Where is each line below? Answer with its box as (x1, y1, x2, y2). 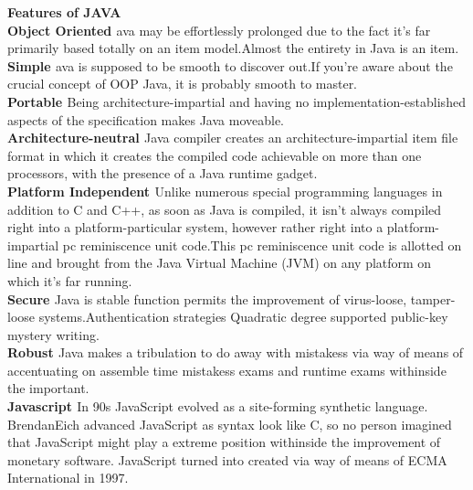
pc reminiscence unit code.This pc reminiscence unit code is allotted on (62, 235, 462, 254)
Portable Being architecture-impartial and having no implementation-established (7, 91, 466, 111)
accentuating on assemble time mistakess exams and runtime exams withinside (7, 360, 447, 379)
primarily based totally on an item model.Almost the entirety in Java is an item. (7, 38, 459, 58)
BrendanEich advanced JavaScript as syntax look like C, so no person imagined (7, 414, 452, 433)
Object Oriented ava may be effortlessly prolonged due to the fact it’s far (7, 20, 431, 39)
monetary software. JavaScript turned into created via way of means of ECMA (7, 450, 447, 469)
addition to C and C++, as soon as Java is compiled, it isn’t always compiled (7, 199, 442, 218)
